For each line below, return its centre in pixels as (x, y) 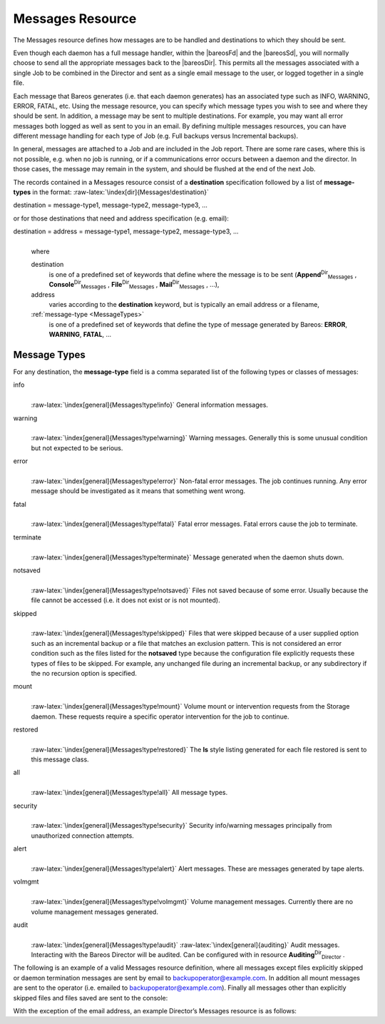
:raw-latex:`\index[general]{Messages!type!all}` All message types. (129, 793)
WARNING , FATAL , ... (80, 335)
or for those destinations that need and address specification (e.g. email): (121, 218)
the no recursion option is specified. (84, 673)
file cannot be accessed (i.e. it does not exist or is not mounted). (125, 600)
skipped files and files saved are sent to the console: (91, 998)
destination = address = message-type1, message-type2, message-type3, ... (126, 231)
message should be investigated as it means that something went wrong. (138, 491)
